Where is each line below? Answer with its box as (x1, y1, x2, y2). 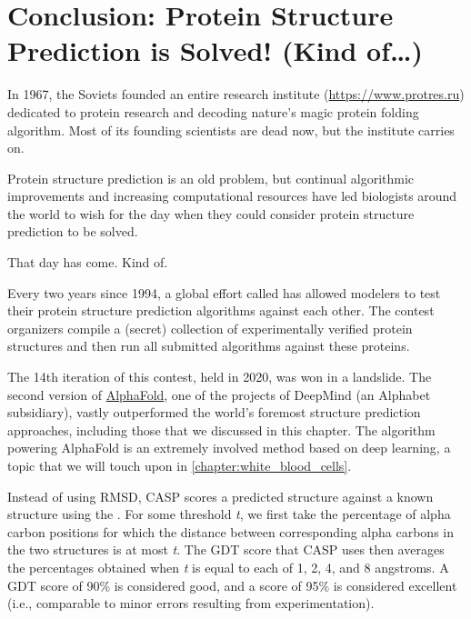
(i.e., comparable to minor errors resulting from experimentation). (7, 594, 375, 613)
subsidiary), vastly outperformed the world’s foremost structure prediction (7, 403, 421, 422)
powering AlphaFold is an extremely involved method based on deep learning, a (7, 438, 451, 457)
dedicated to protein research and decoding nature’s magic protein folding (7, 102, 419, 121)
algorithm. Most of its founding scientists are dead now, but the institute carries (7, 120, 455, 139)
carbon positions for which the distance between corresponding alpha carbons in (7, 522, 455, 541)
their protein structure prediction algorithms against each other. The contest (7, 301, 435, 320)
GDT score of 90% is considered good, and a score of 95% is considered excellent (7, 575, 457, 594)
